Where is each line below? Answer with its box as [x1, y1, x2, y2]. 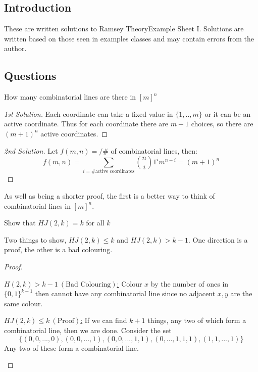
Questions [4, 68, 57, 83]
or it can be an [204, 108, 251, 119]
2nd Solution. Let [4, 145, 58, 156]
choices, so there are [191, 118, 253, 129]
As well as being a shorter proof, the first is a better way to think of [4, 191, 215, 201]
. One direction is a [188, 234, 248, 245]
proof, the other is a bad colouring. [4, 244, 113, 255]
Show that [4, 217, 36, 228]
